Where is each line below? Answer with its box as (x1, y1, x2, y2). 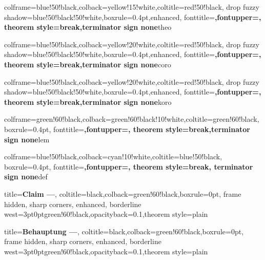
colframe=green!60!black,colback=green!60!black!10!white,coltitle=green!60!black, (4, 114, 259, 124)
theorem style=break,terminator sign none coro (4, 59, 171, 69)
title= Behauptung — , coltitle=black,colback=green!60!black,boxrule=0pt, (4, 226, 244, 236)
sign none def (4, 171, 48, 182)
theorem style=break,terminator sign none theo (4, 22, 172, 32)
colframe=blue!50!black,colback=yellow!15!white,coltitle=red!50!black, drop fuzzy (4, 2, 259, 12)
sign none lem (4, 134, 50, 144)
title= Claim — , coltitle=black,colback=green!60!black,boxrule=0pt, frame (4, 188, 241, 199)
